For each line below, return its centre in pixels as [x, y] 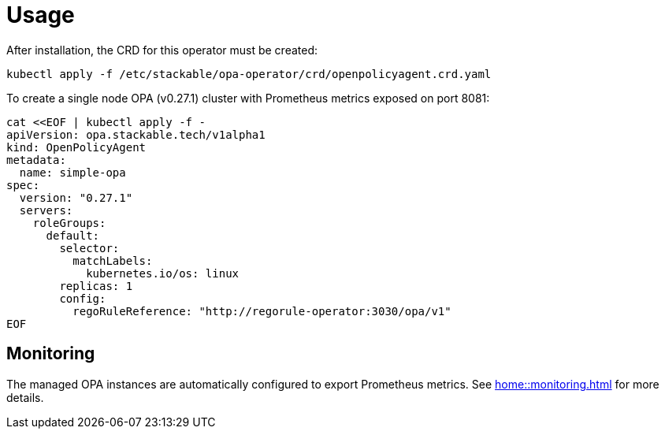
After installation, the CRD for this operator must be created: [162, 50]
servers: [46, 210]
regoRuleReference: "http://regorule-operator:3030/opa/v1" [262, 311]
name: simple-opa [72, 172]
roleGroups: [69, 223]
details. [25, 397]
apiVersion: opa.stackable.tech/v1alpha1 [136, 134]
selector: [89, 248]
